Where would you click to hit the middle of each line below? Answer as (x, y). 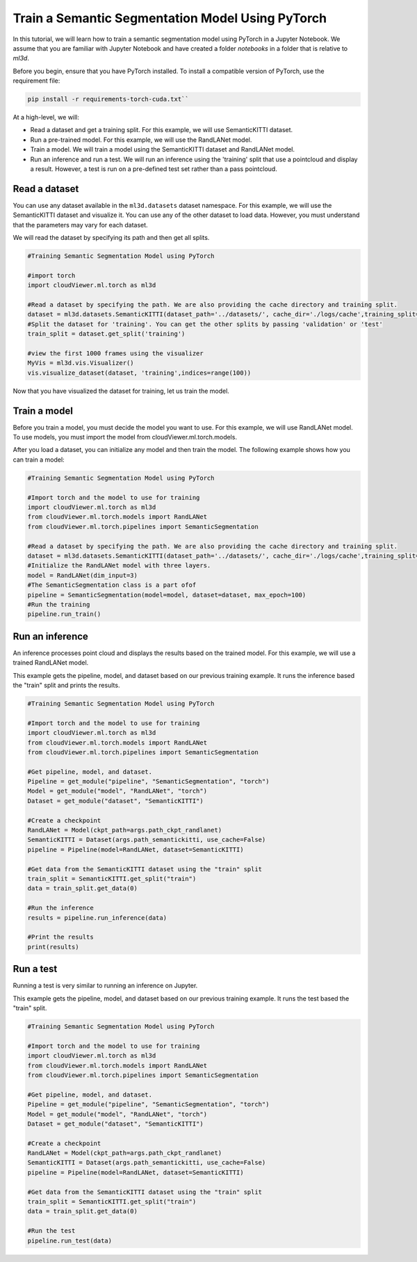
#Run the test (51, 1231)
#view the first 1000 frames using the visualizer (116, 354)
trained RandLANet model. (51, 663)
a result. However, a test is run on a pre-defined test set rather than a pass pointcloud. (154, 169)
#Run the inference (60, 908)
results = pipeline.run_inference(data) (97, 917)
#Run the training (59, 604)
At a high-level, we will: (46, 118)
